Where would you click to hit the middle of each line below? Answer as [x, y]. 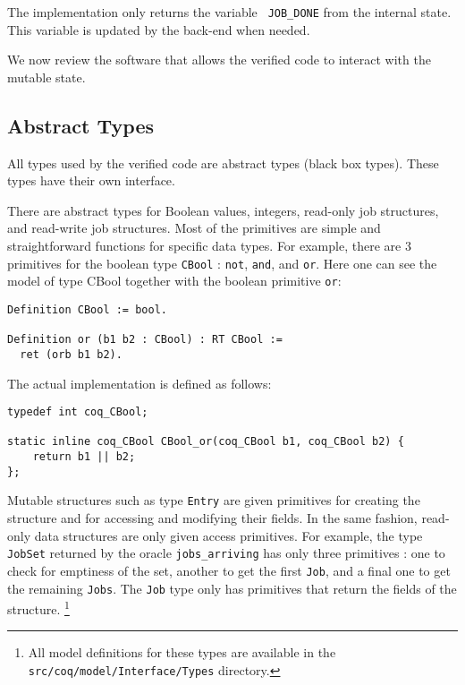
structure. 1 [38, 608]
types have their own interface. [91, 180]
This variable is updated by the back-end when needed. [159, 29]
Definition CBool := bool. [87, 309]
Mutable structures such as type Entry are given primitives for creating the [214, 500]
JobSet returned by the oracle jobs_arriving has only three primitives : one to [226, 553]
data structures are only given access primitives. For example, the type [228, 535]
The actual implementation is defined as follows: [139, 383]
